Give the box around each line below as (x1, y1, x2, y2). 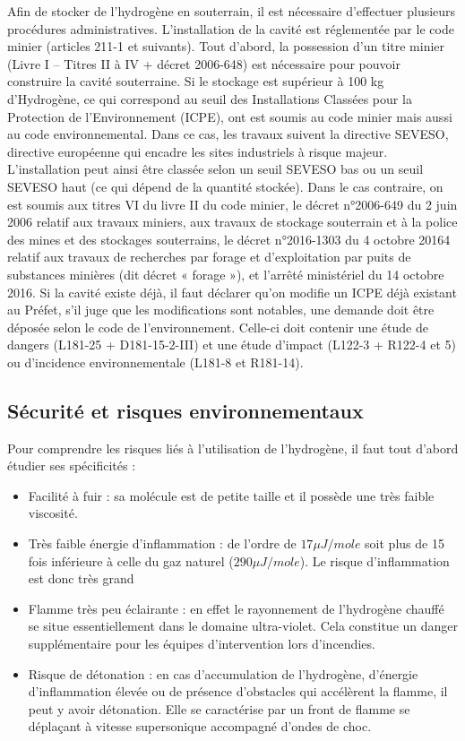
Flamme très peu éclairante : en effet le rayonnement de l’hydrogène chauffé (28, 599, 444, 617)
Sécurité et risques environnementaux (7, 396, 364, 424)
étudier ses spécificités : (7, 456, 136, 475)
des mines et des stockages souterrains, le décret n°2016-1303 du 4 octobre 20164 (7, 229, 451, 248)
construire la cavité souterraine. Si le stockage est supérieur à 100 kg (7, 72, 384, 90)
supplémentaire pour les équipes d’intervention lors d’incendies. (28, 634, 375, 653)
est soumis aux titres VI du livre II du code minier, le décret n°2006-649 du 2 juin (7, 194, 458, 213)
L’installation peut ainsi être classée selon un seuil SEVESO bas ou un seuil (7, 159, 424, 178)
